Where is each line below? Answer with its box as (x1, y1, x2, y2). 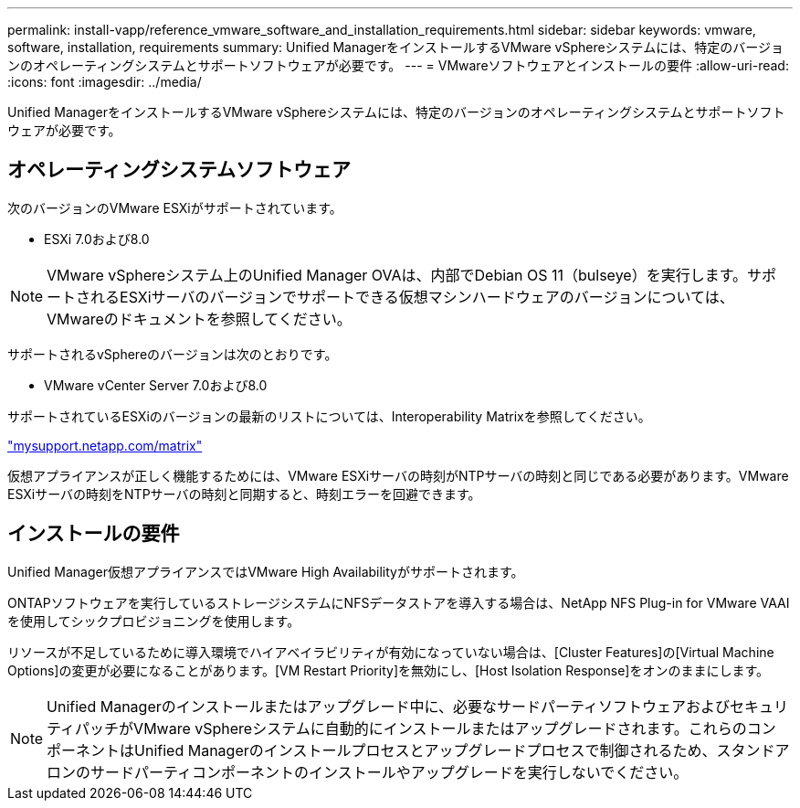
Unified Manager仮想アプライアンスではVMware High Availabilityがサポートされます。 (7, 563, 524, 579)
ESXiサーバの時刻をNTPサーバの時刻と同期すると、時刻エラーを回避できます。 (7, 485, 481, 502)
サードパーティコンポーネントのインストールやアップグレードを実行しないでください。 (90, 762, 689, 781)
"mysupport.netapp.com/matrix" (7, 437, 203, 453)
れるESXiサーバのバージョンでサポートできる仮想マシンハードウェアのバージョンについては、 (90, 287, 734, 306)
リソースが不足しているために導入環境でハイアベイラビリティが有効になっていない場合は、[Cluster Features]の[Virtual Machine (7, 643, 774, 660)
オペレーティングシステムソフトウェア (7, 158, 352, 182)
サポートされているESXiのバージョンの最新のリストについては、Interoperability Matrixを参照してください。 (7, 408, 651, 424)
